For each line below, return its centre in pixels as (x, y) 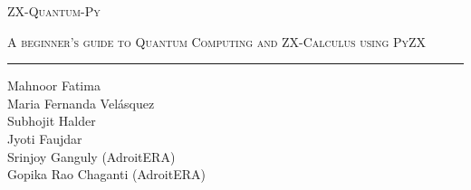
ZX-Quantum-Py (54, 11)
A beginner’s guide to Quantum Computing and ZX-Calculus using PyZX (217, 41)
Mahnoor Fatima (54, 85)
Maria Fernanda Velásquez (81, 103)
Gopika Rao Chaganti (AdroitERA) (106, 174)
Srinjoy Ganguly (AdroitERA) (91, 156)
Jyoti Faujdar (45, 138)
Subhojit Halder (52, 121)
